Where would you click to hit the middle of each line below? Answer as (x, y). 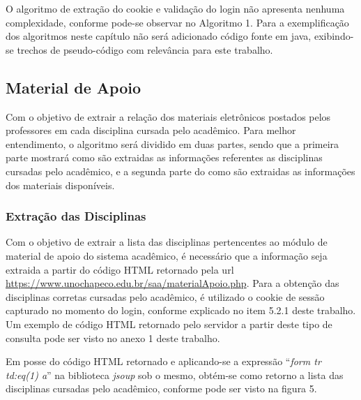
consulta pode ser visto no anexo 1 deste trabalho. (113, 338)
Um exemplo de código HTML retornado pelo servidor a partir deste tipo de (169, 324)
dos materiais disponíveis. (60, 185)
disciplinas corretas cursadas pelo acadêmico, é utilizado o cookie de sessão (165, 296)
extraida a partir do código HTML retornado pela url (120, 269)
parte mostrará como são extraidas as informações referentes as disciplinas (164, 157)
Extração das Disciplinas (76, 216)
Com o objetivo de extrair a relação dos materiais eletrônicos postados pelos (168, 116)
